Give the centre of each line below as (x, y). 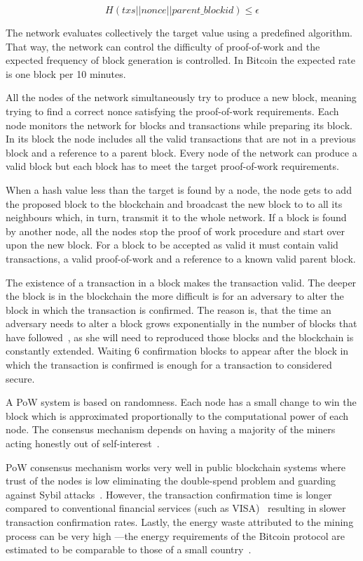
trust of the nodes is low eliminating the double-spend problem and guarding (171, 481)
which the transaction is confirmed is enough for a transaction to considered (169, 365)
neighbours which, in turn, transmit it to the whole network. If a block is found (176, 217)
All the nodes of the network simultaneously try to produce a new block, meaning (181, 97)
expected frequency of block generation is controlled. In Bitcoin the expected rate (180, 60)
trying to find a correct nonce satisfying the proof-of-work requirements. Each (172, 111)
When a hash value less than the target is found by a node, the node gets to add (179, 189)
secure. (20, 378)
